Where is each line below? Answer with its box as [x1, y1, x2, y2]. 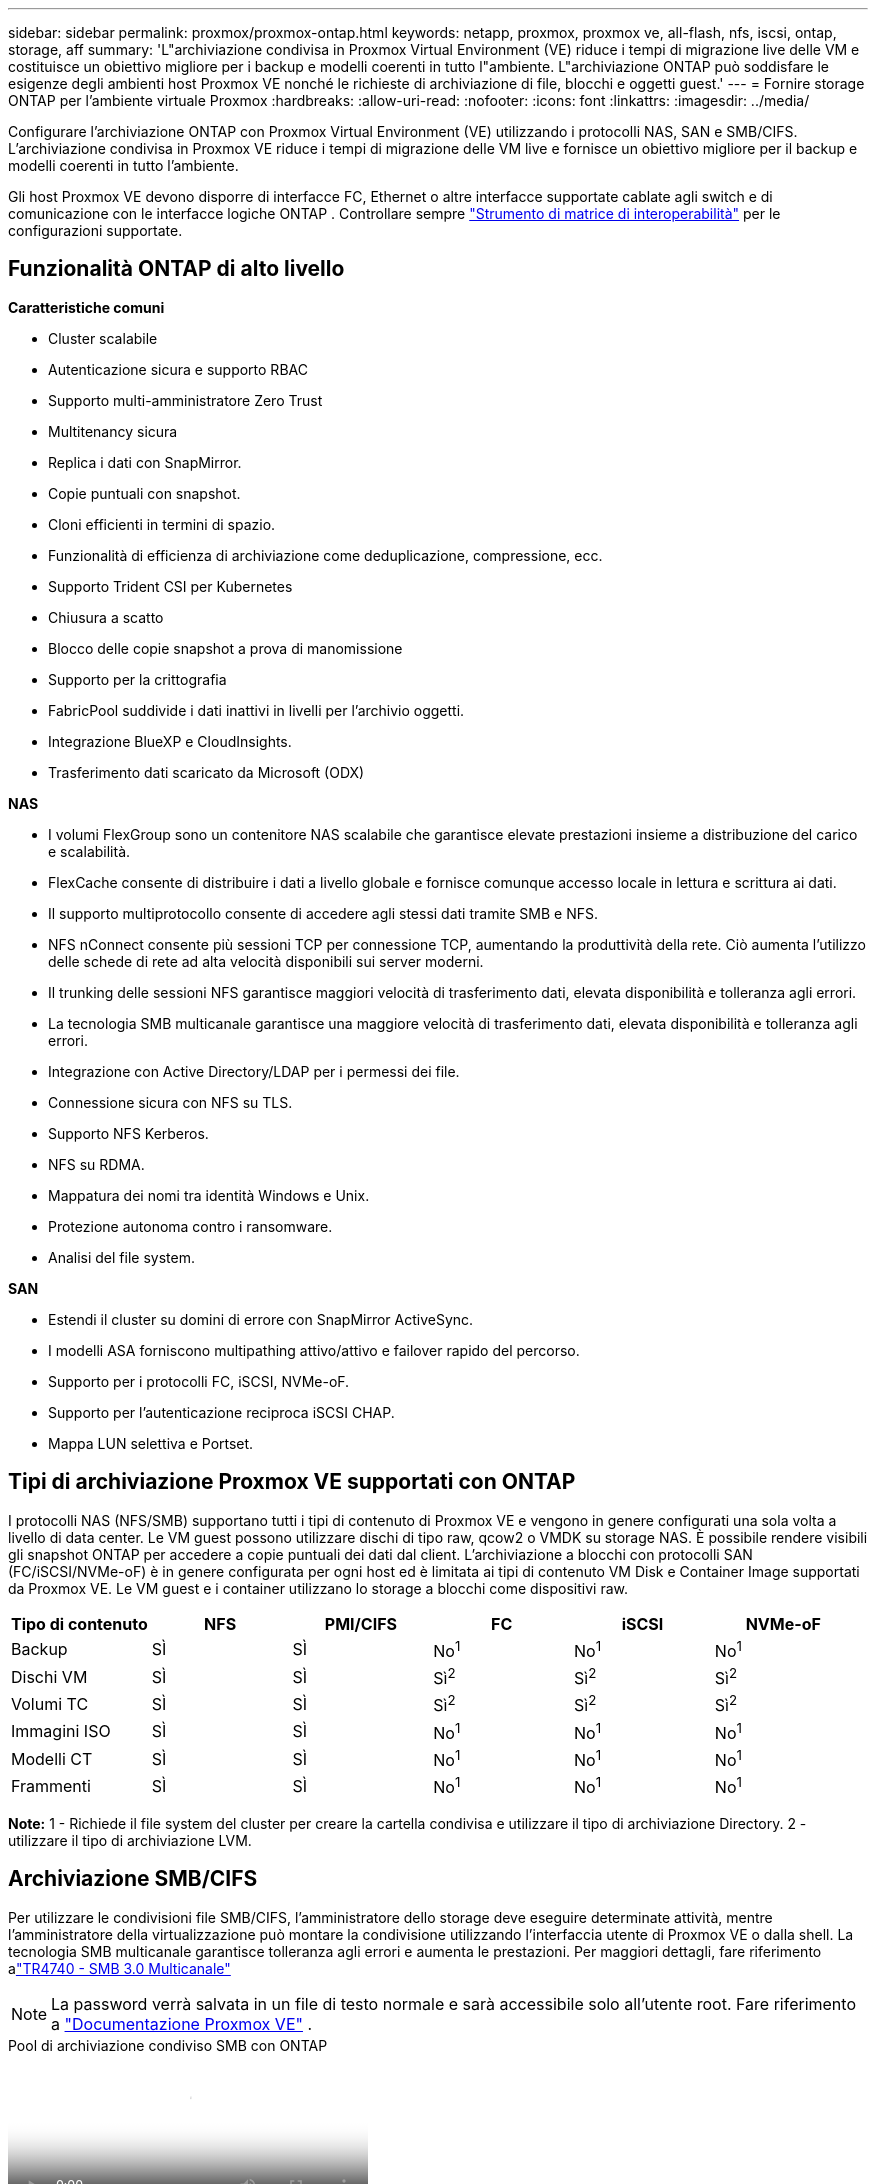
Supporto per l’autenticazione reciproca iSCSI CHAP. [48, 1403, 395, 1421]
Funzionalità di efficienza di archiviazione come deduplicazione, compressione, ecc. [48, 546, 603, 564]
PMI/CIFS [324, 1613, 397, 1634]
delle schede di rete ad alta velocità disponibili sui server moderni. [48, 952, 484, 970]
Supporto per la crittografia [48, 670, 227, 688]
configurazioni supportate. [8, 222, 183, 239]
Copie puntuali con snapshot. [48, 484, 241, 502]
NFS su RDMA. [48, 1155, 145, 1173]
